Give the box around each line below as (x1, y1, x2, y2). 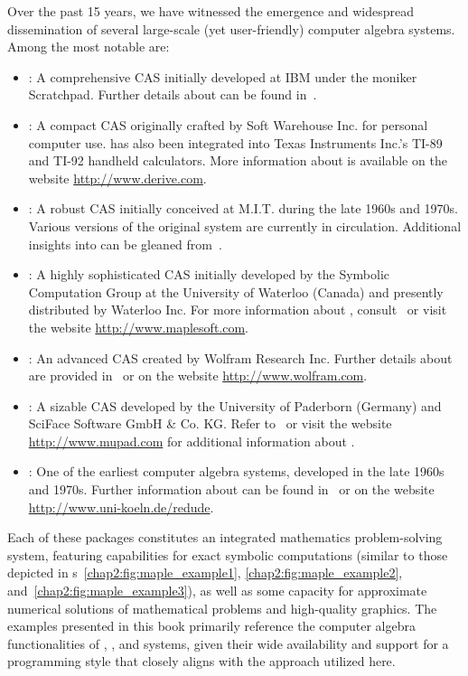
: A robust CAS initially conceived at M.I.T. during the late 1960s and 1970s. (28, 199, 458, 218)
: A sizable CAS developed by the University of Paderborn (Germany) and (28, 396, 442, 415)
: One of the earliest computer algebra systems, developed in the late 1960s (28, 462, 445, 481)
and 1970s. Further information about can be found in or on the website (28, 480, 435, 499)
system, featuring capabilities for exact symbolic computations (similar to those (7, 545, 448, 564)
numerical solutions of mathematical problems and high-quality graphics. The (7, 598, 437, 617)
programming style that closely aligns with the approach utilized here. (7, 652, 396, 671)
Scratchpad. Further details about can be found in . (28, 85, 317, 104)
